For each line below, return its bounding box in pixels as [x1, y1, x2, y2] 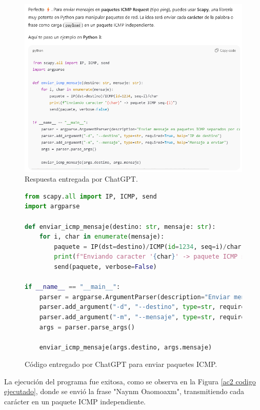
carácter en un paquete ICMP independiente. [4, 396, 146, 407]
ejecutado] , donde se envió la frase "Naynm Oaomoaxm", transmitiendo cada [4, 386, 245, 397]
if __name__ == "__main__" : [25, 283, 121, 291]
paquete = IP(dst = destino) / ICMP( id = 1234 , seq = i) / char [54, 243, 242, 250]
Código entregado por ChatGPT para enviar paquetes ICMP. [25, 359, 217, 369]
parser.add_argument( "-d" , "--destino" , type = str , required [39, 303, 249, 311]
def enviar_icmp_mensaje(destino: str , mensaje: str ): [25, 223, 216, 230]
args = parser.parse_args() [39, 323, 135, 331]
